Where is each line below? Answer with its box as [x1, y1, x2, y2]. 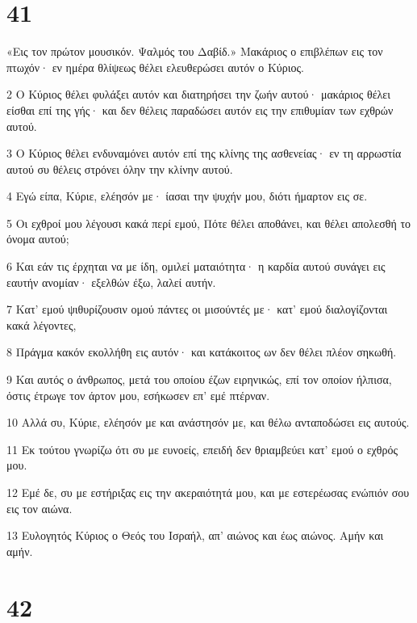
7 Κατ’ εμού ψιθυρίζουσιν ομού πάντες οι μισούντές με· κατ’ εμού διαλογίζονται [6, 301, 388, 318]
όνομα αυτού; [6, 230, 69, 247]
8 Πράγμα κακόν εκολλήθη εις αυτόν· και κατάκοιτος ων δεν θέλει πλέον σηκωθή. [6, 343, 397, 360]
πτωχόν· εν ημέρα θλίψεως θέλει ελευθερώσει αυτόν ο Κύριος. [6, 58, 304, 75]
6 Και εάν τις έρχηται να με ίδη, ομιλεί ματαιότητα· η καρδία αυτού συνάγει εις [6, 258, 386, 275]
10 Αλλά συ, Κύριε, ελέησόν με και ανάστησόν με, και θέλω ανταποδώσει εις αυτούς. [6, 414, 410, 431]
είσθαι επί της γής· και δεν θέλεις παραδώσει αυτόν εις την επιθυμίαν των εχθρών [6, 101, 394, 118]
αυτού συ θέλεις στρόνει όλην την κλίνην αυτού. [6, 160, 233, 177]
